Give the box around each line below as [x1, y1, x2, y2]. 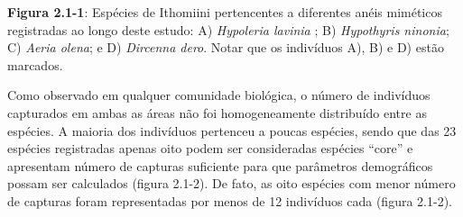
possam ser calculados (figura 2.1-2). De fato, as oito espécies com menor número [7, 174, 456, 193]
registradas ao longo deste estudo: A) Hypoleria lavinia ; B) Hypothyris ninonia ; [7, 20, 449, 39]
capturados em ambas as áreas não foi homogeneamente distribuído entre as [7, 103, 427, 122]
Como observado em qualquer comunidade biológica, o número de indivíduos [7, 86, 431, 104]
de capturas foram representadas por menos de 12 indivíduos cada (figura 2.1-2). [7, 191, 452, 210]
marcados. [7, 55, 63, 74]
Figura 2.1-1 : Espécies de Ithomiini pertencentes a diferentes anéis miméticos [7, 3, 442, 21]
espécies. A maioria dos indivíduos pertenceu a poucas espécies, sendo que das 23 [7, 121, 457, 140]
